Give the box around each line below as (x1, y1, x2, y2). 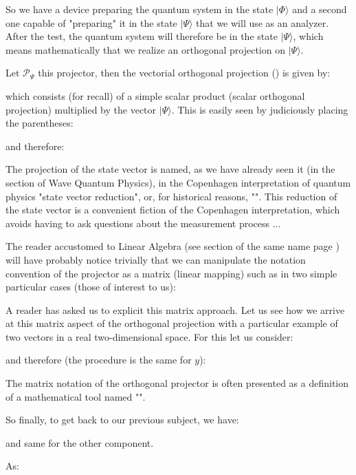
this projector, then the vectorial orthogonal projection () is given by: (38, 65, 331, 80)
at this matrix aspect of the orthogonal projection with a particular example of (5, 316, 338, 330)
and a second (292, 2, 347, 16)
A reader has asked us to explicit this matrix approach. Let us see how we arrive (5, 302, 345, 317)
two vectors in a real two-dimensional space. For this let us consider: (5, 329, 293, 344)
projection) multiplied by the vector (5, 102, 157, 116)
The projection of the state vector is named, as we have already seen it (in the (5, 162, 335, 176)
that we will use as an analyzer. (196, 15, 329, 30)
